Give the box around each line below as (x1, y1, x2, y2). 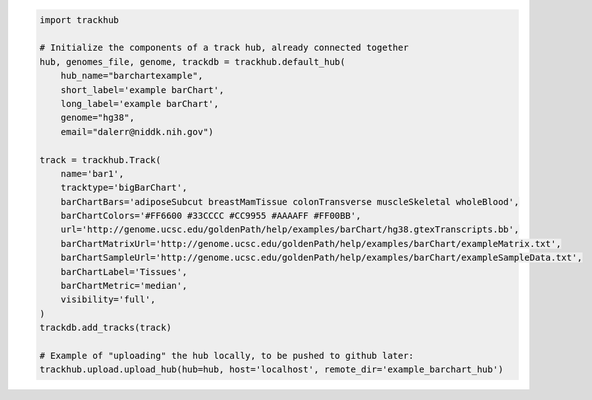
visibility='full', (60, 294, 157, 305)
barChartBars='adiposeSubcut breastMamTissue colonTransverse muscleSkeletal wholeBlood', (60, 196, 520, 207)
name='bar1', (60, 168, 125, 179)
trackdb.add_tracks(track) (39, 322, 172, 334)
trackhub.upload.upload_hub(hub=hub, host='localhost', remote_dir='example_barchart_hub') (39, 364, 504, 375)
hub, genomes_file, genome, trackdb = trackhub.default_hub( (39, 56, 346, 67)
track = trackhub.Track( (39, 154, 162, 165)
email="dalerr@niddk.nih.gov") (60, 126, 214, 137)
